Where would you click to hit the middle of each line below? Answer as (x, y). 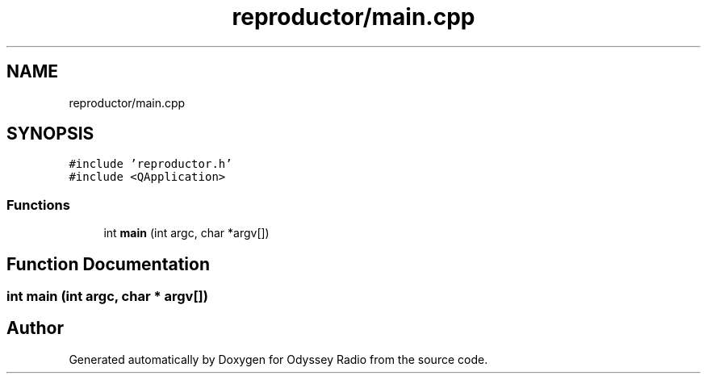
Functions (38, 205)
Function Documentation (108, 264)
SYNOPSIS (50, 134)
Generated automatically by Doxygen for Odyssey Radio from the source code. (278, 359)
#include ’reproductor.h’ (151, 164)
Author (35, 328)
